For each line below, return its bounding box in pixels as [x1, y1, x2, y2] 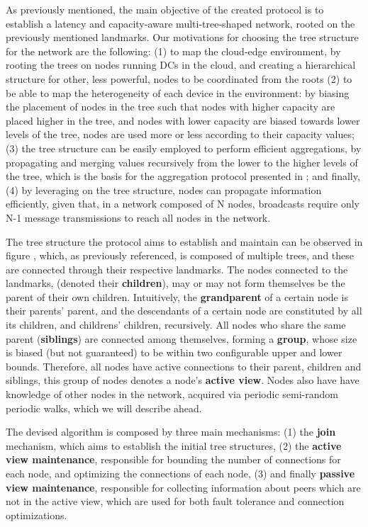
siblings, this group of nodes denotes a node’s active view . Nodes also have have [6, 373, 359, 387]
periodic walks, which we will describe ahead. [6, 400, 202, 415]
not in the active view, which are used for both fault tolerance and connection [6, 494, 345, 509]
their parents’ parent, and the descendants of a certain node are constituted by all [6, 303, 362, 318]
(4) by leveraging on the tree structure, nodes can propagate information [6, 182, 322, 197]
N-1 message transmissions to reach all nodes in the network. [6, 210, 271, 225]
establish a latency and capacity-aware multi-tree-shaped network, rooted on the [6, 16, 355, 30]
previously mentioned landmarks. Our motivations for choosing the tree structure [6, 30, 359, 45]
